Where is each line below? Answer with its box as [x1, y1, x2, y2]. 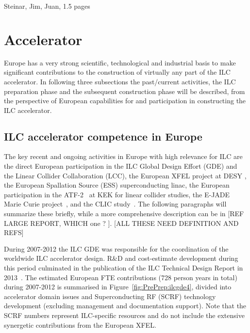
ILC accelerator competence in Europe [4, 128, 202, 143]
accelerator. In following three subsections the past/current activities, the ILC [4, 76, 236, 86]
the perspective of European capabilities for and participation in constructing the [4, 95, 246, 106]
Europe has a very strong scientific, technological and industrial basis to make [4, 57, 236, 67]
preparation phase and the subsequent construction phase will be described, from [4, 86, 245, 96]
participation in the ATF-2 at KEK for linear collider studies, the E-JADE [4, 189, 230, 199]
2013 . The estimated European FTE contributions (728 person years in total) [4, 272, 237, 282]
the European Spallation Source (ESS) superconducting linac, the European [4, 180, 230, 190]
